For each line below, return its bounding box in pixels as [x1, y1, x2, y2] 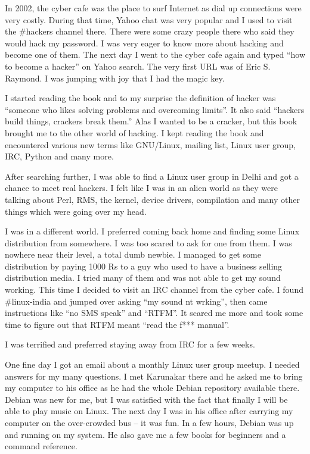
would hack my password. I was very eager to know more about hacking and [5, 36, 284, 49]
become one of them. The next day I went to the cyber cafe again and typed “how [5, 48, 305, 61]
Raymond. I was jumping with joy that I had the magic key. [5, 71, 225, 84]
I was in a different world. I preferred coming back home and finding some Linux [5, 225, 300, 237]
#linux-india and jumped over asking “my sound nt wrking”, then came [5, 295, 268, 307]
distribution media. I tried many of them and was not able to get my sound [5, 271, 281, 284]
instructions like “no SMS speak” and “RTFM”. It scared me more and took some [5, 306, 303, 319]
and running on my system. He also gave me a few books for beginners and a [5, 428, 286, 440]
